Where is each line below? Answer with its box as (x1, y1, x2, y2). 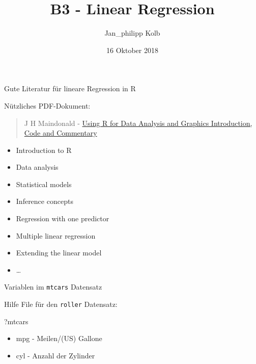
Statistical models (16, 178, 72, 189)
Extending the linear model (16, 247, 102, 258)
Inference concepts (16, 196, 73, 206)
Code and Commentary (24, 127, 97, 138)
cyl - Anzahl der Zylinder (16, 350, 95, 360)
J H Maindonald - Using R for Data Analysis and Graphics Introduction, (24, 117, 252, 128)
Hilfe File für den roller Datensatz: (4, 299, 118, 309)
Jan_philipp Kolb (104, 28, 160, 38)
